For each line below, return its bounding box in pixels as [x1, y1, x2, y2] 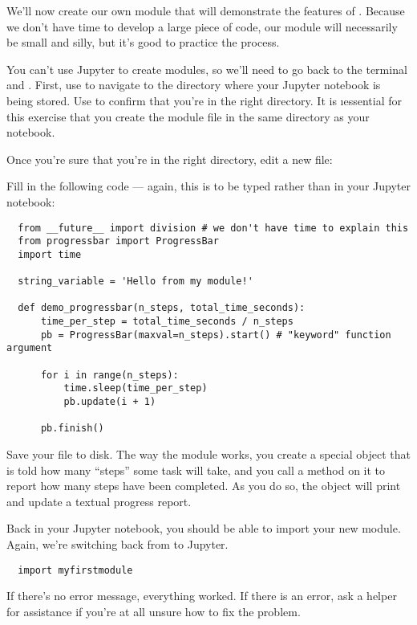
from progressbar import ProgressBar [18, 235, 219, 247]
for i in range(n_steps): [40, 369, 179, 381]
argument [6, 342, 53, 354]
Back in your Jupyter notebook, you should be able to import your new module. [6, 520, 401, 537]
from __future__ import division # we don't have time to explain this [18, 222, 409, 234]
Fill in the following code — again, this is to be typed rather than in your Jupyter [6, 178, 411, 194]
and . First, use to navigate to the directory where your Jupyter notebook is [6, 76, 381, 93]
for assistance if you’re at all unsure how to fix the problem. [6, 603, 301, 619]
